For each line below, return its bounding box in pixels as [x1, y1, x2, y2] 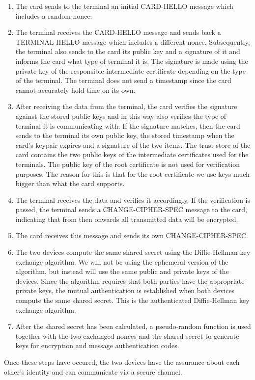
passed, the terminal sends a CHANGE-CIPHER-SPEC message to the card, [15, 204, 247, 215]
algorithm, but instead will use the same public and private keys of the [15, 266, 229, 276]
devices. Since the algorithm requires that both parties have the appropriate [15, 275, 245, 286]
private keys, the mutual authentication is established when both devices [15, 285, 235, 296]
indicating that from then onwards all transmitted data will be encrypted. [15, 214, 238, 224]
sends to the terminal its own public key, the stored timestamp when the [15, 130, 234, 140]
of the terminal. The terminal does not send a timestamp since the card [15, 75, 231, 85]
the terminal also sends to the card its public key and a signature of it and [15, 46, 240, 56]
